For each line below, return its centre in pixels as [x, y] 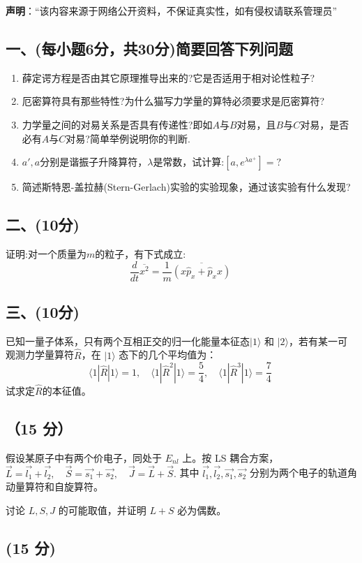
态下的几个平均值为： [168, 354]
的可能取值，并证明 [102, 510]
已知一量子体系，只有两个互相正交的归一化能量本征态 [128, 341]
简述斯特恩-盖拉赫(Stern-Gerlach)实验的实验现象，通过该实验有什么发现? [186, 187]
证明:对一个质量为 [46, 253]
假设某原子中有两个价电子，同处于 [84, 457]
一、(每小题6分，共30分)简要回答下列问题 [149, 48]
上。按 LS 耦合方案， [231, 457]
